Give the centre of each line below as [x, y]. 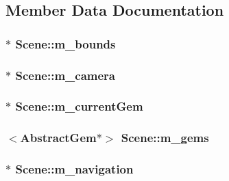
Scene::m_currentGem [79, 106]
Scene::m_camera [65, 75]
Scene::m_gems [165, 138]
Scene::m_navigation [74, 169]
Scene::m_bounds [65, 43]
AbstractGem [58, 138]
